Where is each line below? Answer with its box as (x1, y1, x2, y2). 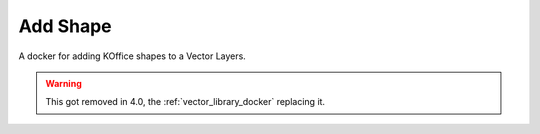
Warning (45, 77, 82, 89)
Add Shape (18, 15, 112, 37)
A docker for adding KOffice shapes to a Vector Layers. (18, 50, 247, 62)
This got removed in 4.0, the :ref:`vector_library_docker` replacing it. (45, 96, 325, 108)
